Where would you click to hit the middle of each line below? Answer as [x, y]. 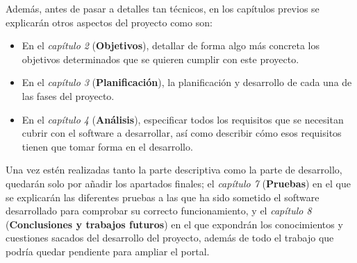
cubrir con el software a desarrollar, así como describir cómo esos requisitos [182, 133]
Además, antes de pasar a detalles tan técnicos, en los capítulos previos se [163, 8]
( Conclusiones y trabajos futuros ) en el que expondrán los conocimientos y [174, 224]
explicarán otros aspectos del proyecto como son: [109, 22]
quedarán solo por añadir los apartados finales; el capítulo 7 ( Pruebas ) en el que [178, 183]
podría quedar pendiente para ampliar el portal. [108, 251]
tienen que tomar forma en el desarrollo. [107, 146]
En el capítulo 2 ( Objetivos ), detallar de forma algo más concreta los [171, 45]
